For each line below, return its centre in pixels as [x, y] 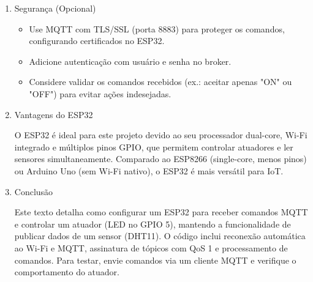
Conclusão [34, 191]
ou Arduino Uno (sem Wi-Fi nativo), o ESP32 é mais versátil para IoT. [149, 170]
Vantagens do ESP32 [54, 114]
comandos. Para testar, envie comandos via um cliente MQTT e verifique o [155, 260]
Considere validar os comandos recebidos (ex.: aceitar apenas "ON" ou [160, 82]
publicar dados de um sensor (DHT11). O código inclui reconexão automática [160, 236]
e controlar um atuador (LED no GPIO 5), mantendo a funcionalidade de [153, 224]
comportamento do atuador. [67, 272]
